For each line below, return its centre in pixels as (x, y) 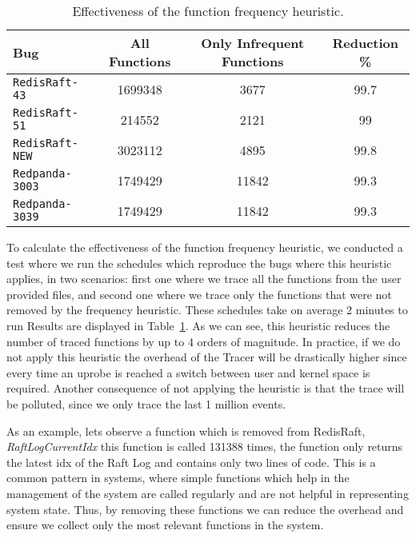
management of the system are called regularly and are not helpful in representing (208, 493)
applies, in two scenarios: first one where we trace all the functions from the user (204, 279)
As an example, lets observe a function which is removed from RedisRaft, (186, 430)
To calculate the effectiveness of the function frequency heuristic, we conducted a (205, 247)
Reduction (366, 43)
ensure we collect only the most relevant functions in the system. (165, 525)
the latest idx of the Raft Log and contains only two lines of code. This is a (191, 462)
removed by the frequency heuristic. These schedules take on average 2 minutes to (207, 310)
